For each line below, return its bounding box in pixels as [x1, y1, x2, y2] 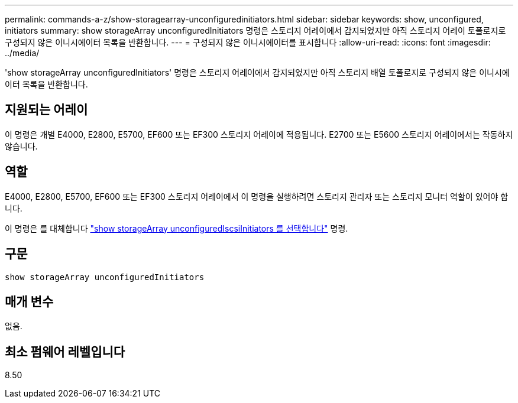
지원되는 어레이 [5, 102, 88, 118]
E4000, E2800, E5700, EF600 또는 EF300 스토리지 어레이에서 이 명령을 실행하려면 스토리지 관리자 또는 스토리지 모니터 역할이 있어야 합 [5, 191, 509, 201]
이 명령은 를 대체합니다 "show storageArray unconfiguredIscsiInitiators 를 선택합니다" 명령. [5, 223, 348, 233]
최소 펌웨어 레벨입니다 [5, 344, 125, 359]
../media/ [5, 48, 40, 58]
